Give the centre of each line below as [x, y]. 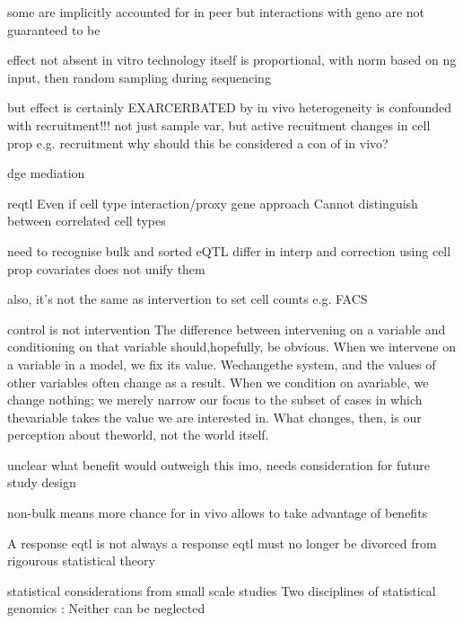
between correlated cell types [87, 221]
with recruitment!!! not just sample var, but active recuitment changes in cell [219, 125]
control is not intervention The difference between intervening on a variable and [227, 329]
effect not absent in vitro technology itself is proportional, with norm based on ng [232, 60]
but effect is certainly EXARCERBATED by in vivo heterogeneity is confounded [230, 107]
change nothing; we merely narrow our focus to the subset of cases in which [215, 400]
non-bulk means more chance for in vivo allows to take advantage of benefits [218, 513]
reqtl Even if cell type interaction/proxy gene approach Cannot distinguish [213, 203]
